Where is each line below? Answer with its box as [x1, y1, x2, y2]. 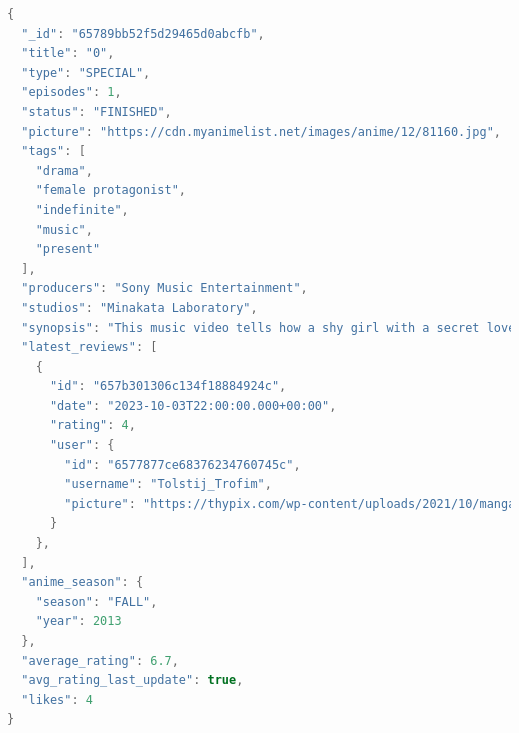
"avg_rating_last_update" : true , [21, 673, 244, 688]
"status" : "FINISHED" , [21, 104, 172, 119]
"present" [35, 242, 101, 257]
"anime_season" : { [21, 575, 144, 590]
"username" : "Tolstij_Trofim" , [64, 477, 272, 492]
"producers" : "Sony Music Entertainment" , [21, 281, 308, 296]
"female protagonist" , [35, 183, 186, 198]
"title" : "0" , [21, 46, 115, 61]
